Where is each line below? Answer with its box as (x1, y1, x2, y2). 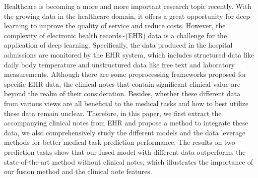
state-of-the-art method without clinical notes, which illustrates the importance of (4, 156, 253, 167)
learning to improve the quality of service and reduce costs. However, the (4, 20, 226, 31)
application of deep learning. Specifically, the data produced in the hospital (4, 40, 233, 50)
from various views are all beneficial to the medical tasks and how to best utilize (4, 98, 249, 108)
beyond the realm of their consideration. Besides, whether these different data (4, 88, 241, 99)
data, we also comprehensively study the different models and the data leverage (4, 127, 246, 137)
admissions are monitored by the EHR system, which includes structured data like (4, 49, 254, 59)
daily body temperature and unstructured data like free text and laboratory (4, 59, 235, 69)
